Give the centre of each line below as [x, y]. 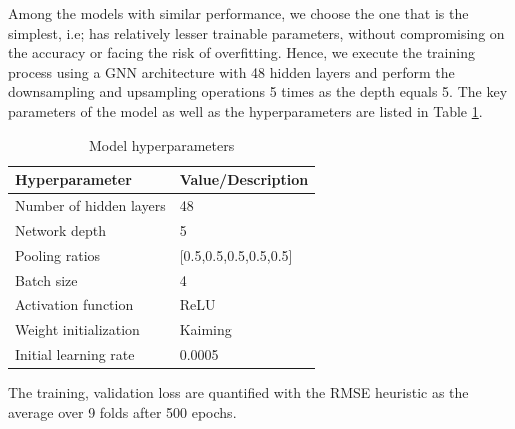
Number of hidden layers [90, 205]
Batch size [46, 279]
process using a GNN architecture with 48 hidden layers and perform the [231, 71]
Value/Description [244, 179]
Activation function [74, 304]
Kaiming [205, 329]
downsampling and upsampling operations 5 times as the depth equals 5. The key [258, 91]
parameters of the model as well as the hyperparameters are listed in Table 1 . [245, 110]
